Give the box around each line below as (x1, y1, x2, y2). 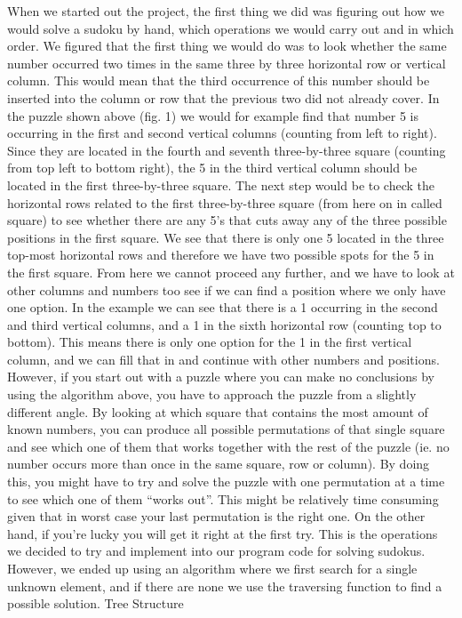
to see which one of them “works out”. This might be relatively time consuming (7, 489, 439, 508)
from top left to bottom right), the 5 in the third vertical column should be (7, 158, 418, 177)
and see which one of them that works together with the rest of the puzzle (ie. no (7, 437, 450, 455)
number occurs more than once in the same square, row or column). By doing (7, 454, 430, 473)
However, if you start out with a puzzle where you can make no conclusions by (7, 367, 434, 386)
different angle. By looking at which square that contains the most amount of (7, 402, 428, 421)
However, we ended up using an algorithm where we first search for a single (7, 559, 418, 577)
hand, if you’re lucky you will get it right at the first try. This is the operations (7, 524, 438, 542)
